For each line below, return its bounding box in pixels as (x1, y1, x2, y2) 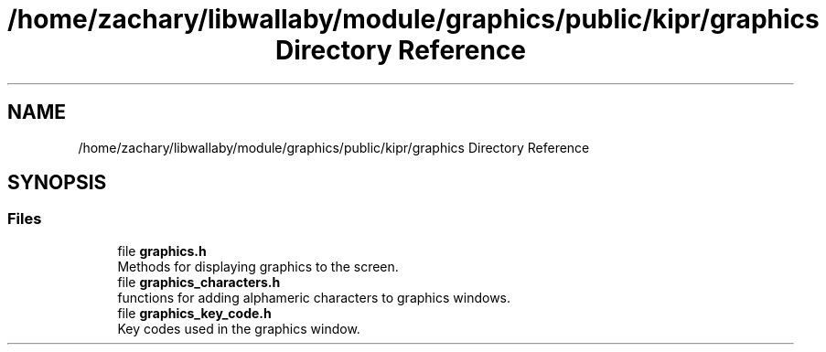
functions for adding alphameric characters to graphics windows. (117, 289, 511, 305)
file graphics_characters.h (117, 273, 281, 290)
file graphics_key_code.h (117, 304, 272, 321)
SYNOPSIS (7, 171, 107, 195)
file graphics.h (117, 242, 207, 259)
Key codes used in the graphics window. (117, 320, 360, 336)
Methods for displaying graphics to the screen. (117, 258, 399, 274)
